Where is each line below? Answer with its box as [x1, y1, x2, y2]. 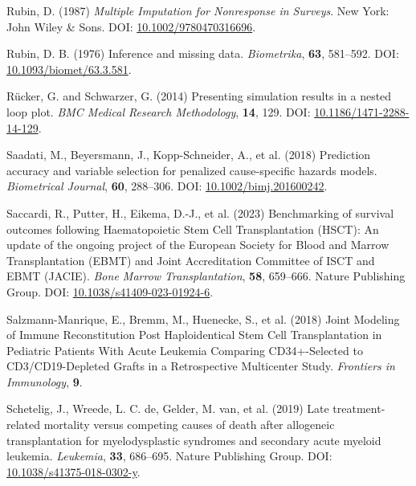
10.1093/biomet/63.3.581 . [6, 60, 132, 77]
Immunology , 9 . [6, 373, 83, 390]
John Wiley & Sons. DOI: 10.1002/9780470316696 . [6, 18, 256, 35]
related [6, 416, 41, 433]
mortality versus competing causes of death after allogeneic [43, 416, 335, 433]
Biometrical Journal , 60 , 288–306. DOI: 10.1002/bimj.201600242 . [6, 178, 328, 194]
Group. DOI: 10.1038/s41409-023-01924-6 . [6, 283, 214, 300]
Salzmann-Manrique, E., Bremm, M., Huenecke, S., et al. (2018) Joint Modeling [6, 310, 400, 327]
